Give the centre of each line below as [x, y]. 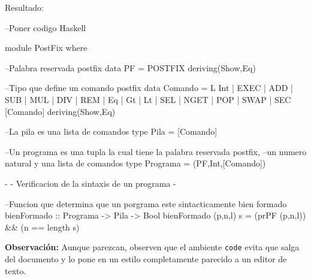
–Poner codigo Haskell [46, 27]
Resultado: [24, 7]
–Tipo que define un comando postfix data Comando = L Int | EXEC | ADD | [149, 88]
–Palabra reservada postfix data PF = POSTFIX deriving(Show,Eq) [130, 67]
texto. [16, 270]
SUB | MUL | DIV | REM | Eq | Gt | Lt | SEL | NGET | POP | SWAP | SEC [148, 99]
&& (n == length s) [42, 227]
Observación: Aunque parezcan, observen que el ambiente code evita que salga [152, 247]
